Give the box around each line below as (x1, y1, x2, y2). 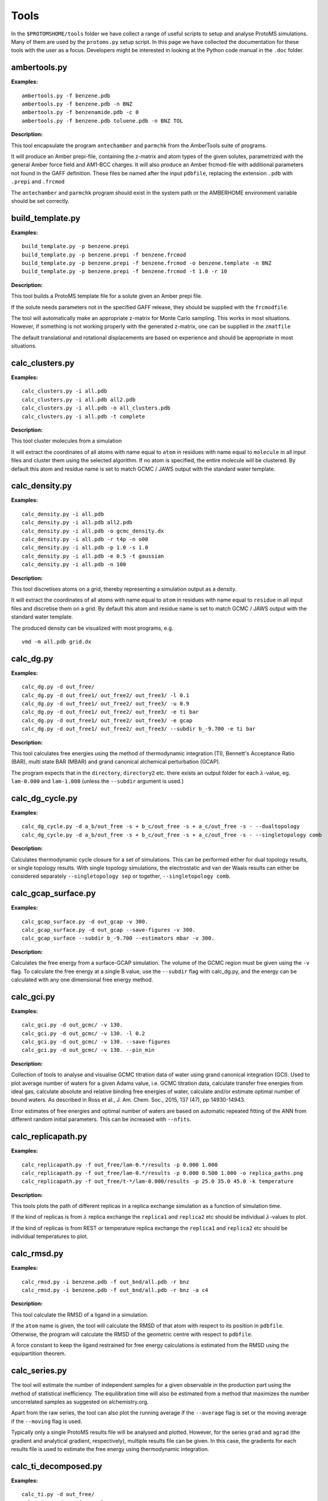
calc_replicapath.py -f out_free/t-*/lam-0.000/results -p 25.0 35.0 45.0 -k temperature (22, 1178, 294, 1185)
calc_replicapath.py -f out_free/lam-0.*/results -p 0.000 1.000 (22, 1161, 218, 1168)
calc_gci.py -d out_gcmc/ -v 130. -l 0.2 (22, 1030, 145, 1037)
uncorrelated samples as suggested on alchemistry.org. (11, 1398, 149, 1405)
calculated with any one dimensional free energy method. (11, 976, 154, 983)
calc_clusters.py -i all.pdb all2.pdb (22, 396, 136, 403)
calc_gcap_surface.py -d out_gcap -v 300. (22, 918, 149, 925)
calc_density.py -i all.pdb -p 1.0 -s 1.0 (22, 544, 149, 551)
